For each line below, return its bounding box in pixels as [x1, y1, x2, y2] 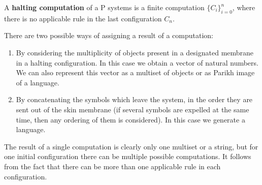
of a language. [16, 77, 59, 87]
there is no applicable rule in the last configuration [4, 13, 162, 23]
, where [232, 2, 255, 12]
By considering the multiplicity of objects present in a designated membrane [16, 47, 254, 57]
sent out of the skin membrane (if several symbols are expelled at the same [16, 104, 249, 114]
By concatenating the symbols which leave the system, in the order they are [16, 94, 253, 105]
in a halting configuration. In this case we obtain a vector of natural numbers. [16, 57, 258, 68]
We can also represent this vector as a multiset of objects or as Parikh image [16, 67, 255, 78]
